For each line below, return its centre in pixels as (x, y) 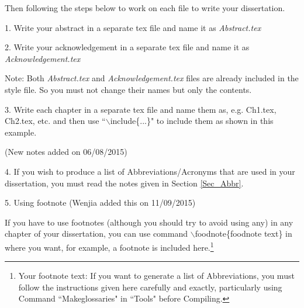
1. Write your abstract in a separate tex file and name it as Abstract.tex (133, 27)
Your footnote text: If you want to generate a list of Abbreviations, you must (156, 276)
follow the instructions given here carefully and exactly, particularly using (150, 287)
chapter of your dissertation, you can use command (96, 233)
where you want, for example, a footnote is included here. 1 (109, 246)
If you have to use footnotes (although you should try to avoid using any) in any (149, 222)
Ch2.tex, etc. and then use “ (55, 121)
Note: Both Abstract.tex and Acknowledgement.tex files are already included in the (152, 78)
